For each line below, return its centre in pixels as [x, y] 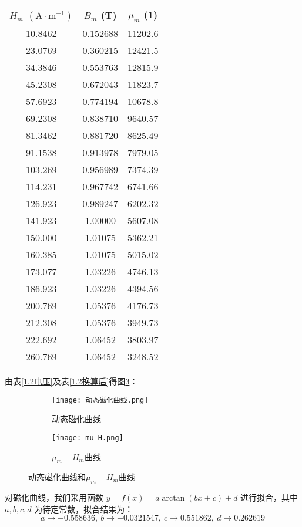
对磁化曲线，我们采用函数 [54, 497]
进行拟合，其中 [269, 497]
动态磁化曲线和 [57, 477]
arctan [173, 499]
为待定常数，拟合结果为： [84, 509]
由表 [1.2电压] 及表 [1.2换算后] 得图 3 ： [71, 381]
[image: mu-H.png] [88, 438]
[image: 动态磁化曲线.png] [100, 400]
